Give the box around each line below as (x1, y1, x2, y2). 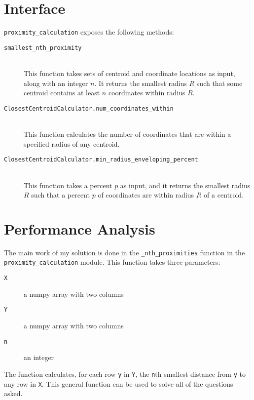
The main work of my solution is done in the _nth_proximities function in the (4, 247, 245, 257)
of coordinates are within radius (98, 190, 194, 200)
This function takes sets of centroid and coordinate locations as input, (24, 68, 235, 79)
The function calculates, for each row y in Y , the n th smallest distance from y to (4, 368, 246, 379)
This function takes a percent (24, 180, 112, 190)
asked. (4, 388, 23, 399)
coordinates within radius (108, 87, 185, 98)
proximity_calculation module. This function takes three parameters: (4, 257, 220, 267)
